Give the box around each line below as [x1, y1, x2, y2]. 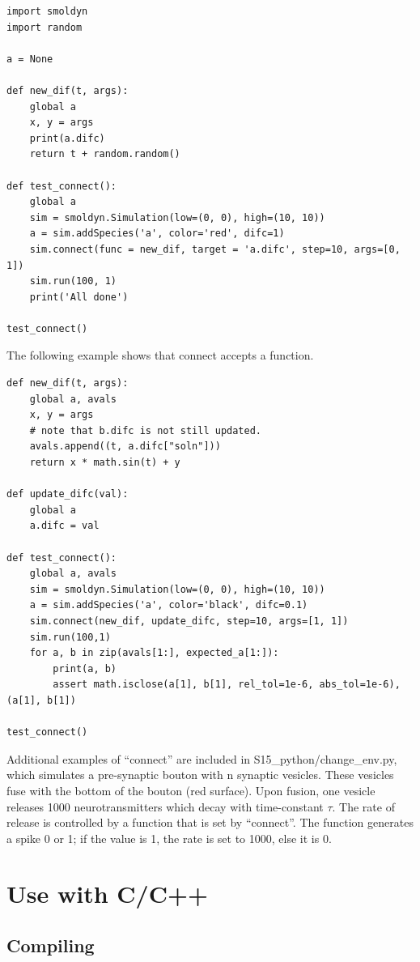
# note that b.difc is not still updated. [29, 424, 261, 436]
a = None [6, 53, 53, 65]
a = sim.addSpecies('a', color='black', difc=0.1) [29, 599, 308, 611]
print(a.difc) [29, 132, 105, 144]
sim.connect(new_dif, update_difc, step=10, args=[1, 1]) [29, 615, 349, 627]
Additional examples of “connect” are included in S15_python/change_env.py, [6, 750, 397, 767]
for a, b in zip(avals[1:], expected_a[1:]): [29, 647, 279, 659]
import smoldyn [6, 6, 88, 17]
